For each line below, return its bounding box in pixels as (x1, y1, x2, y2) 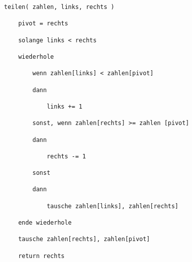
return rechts (18, 252, 65, 260)
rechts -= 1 (46, 152, 86, 160)
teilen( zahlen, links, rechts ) (4, 3, 114, 10)
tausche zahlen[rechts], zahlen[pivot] (18, 236, 150, 243)
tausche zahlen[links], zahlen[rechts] (46, 202, 179, 210)
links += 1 (46, 103, 83, 110)
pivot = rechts (18, 20, 68, 27)
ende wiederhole (18, 219, 72, 227)
